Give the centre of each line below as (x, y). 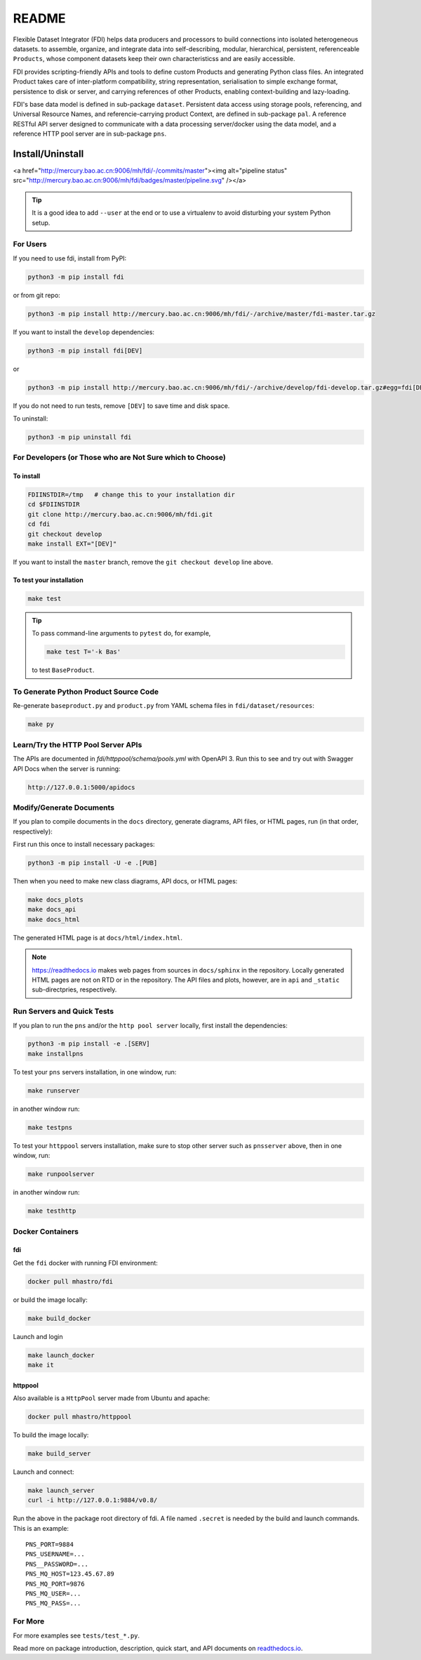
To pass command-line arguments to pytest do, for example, (121, 633)
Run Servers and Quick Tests (64, 1011)
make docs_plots (56, 900)
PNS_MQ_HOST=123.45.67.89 (70, 1574)
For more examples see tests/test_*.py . (76, 1635)
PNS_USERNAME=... (55, 1554)
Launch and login (38, 1336)
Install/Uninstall (48, 153)
